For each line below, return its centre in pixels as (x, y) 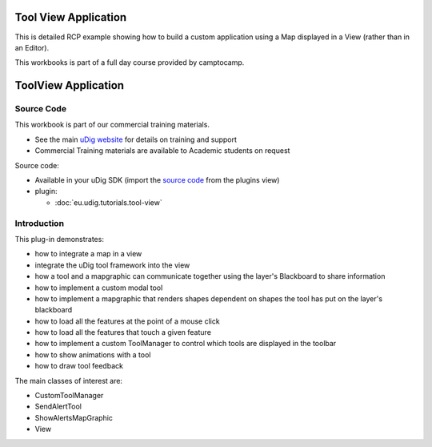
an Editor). (32, 47)
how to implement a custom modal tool (99, 288)
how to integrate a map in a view (88, 254)
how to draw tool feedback (79, 366)
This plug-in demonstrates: (59, 239)
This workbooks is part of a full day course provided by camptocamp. (130, 62)
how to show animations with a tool (93, 354)
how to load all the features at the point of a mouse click (127, 321)
